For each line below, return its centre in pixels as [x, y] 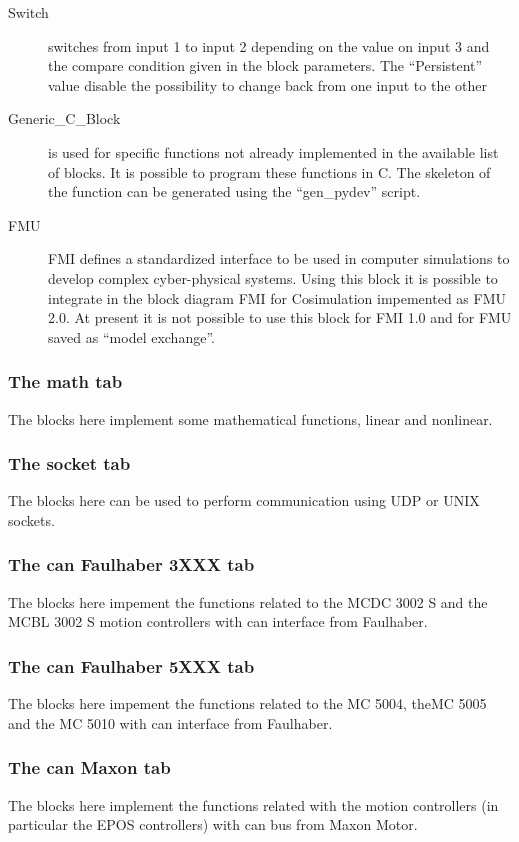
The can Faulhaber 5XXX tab [131, 665]
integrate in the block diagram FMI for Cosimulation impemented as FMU [277, 297]
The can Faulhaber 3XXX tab [131, 564]
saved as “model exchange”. [131, 336]
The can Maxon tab [89, 767]
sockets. [31, 519]
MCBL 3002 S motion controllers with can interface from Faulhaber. [218, 621]
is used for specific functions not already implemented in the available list [273, 151]
